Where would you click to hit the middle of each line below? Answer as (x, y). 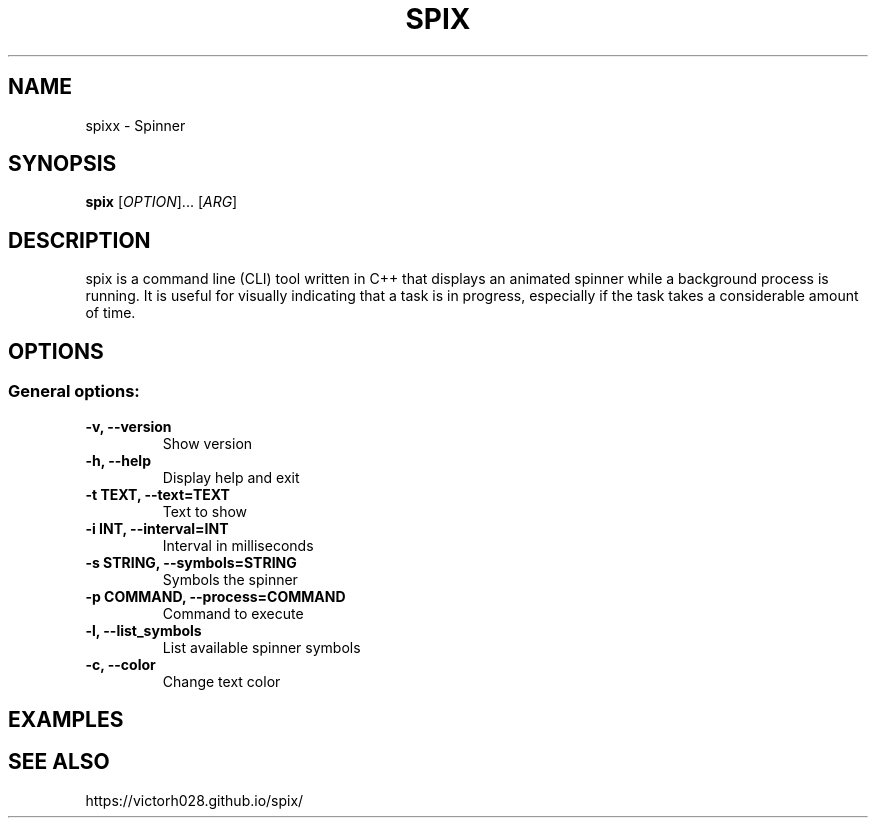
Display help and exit (231, 477)
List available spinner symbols (261, 647)
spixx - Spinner (135, 125)
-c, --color (120, 664)
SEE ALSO (59, 762)
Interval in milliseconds (238, 545)
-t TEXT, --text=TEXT (157, 494)
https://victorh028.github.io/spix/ (194, 800)
